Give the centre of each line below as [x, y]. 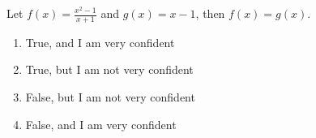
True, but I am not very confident [109, 69]
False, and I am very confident [101, 124]
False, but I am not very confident [110, 97]
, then [210, 13]
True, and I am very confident [100, 42]
